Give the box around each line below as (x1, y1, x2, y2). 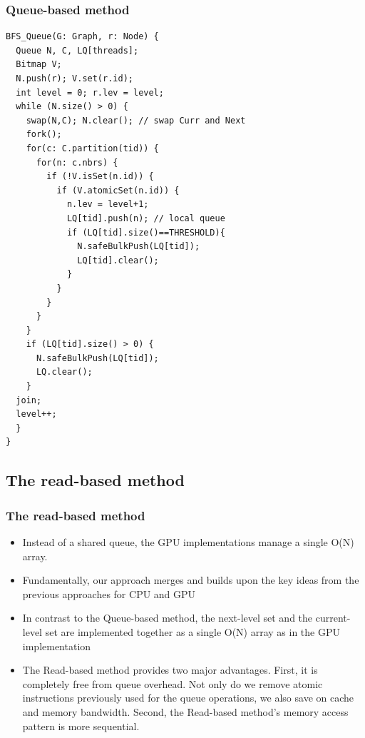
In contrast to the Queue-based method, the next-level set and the (22, 610, 313, 625)
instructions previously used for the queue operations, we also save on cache (22, 690, 354, 705)
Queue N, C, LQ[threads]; (16, 45, 139, 56)
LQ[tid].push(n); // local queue (66, 213, 225, 223)
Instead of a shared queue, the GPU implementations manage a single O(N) (22, 535, 354, 550)
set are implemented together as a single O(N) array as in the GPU (45, 625, 340, 639)
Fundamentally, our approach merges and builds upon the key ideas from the (22, 572, 359, 587)
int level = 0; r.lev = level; (16, 87, 164, 98)
